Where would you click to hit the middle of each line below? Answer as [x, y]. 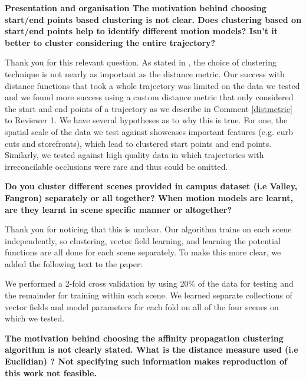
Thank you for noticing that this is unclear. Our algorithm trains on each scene [148, 229]
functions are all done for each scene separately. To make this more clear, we [143, 252]
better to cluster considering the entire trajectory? [110, 42]
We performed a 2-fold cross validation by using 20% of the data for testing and [149, 283]
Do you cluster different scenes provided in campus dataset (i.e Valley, [151, 186]
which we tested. [35, 318]
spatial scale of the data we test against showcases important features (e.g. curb [149, 131]
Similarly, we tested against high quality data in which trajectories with [134, 155]
